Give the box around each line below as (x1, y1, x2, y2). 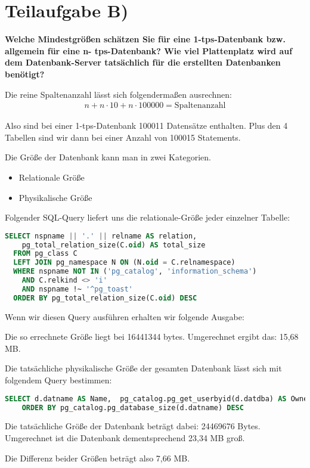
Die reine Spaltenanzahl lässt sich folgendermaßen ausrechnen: (5, 88, 232, 100)
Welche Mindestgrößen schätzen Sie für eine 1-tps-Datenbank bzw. (5, 33, 286, 45)
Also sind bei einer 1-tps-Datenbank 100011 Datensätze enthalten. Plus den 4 (5, 119, 288, 132)
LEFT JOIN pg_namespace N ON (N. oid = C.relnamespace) (13, 258, 235, 267)
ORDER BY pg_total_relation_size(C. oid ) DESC (13, 293, 197, 302)
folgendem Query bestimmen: (5, 374, 112, 386)
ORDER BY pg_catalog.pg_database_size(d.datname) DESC (21, 403, 244, 412)
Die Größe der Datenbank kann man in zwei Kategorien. (5, 151, 211, 163)
